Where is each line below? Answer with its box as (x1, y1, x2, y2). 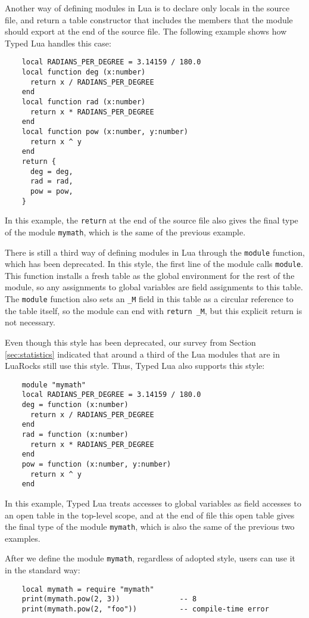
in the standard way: (5, 564, 80, 576)
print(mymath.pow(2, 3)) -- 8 (21, 595, 197, 604)
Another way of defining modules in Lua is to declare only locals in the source (5, 2, 290, 14)
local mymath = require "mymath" (21, 585, 154, 594)
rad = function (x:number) (21, 430, 129, 439)
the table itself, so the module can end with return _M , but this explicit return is (5, 304, 302, 316)
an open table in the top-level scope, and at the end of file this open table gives (5, 508, 295, 521)
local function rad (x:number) (21, 98, 146, 106)
